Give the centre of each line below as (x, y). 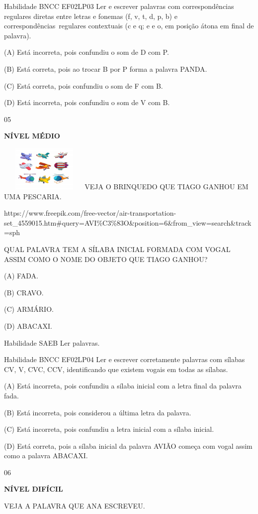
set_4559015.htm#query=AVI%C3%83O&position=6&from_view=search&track (128, 222)
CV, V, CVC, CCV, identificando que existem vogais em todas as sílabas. (116, 369)
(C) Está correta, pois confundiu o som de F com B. (84, 85)
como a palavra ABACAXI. (46, 455)
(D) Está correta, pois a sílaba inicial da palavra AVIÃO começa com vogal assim (128, 446)
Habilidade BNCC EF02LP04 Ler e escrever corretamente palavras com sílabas (125, 359)
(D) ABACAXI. (28, 325)
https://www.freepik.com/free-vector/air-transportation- (90, 213)
